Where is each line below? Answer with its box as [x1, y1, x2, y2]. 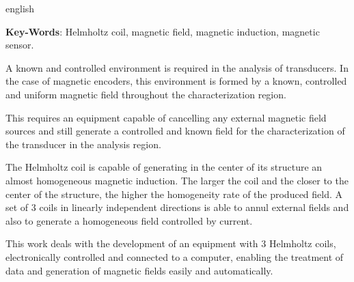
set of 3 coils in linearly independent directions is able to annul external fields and [5, 200, 349, 214]
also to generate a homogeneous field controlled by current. [5, 213, 253, 227]
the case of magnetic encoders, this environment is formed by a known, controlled [5, 74, 347, 88]
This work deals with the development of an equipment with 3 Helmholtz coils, [5, 236, 336, 251]
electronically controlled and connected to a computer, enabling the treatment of [5, 249, 344, 264]
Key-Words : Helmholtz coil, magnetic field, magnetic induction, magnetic [5, 24, 320, 38]
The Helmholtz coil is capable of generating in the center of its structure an [5, 160, 323, 174]
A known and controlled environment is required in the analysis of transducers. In [5, 60, 349, 74]
